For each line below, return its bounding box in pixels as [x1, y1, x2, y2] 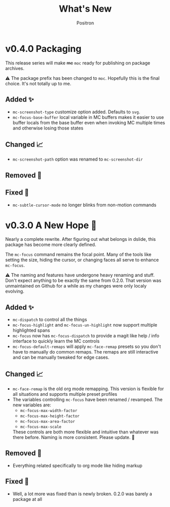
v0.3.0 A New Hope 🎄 [5, 219, 97, 231]
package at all [12, 496, 42, 502]
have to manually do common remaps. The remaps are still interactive [12, 349, 158, 355]
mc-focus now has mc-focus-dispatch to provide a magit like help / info [12, 333, 160, 339]
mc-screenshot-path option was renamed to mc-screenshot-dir [12, 156, 143, 163]
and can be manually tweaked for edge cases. [12, 354, 110, 361]
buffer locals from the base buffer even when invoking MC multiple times [12, 119, 165, 125]
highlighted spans [12, 327, 50, 333]
